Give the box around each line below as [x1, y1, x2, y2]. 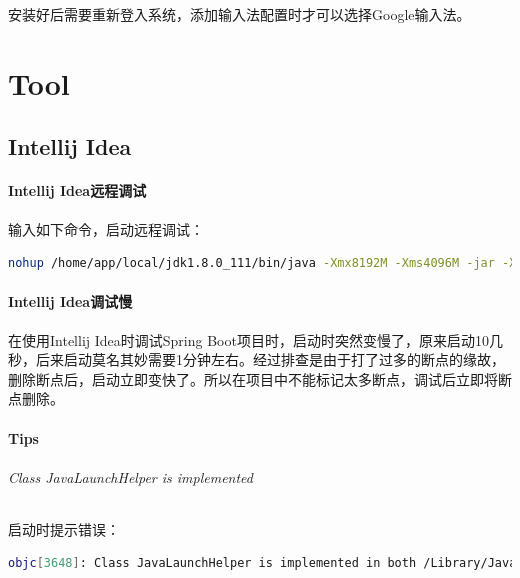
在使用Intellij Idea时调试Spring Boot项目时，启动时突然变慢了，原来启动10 [8, 329, 489, 350]
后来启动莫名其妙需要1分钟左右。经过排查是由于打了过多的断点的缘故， [35, 349, 505, 370]
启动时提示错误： [8, 518, 120, 539]
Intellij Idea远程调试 [8, 180, 147, 201]
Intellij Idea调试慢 [8, 291, 133, 312]
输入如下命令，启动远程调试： [8, 218, 204, 239]
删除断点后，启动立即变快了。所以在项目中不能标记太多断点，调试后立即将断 [8, 368, 512, 389]
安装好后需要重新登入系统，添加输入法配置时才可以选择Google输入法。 [8, 4, 471, 24]
